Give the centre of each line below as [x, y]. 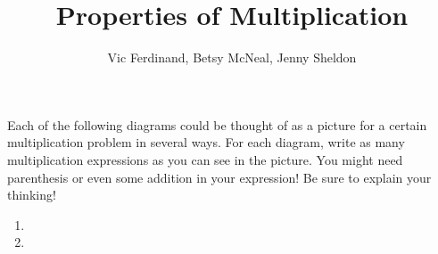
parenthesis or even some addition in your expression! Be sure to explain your [219, 177]
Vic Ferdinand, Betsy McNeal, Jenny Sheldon [232, 57]
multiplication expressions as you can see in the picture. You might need [205, 159]
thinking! [32, 195]
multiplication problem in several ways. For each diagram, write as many [206, 142]
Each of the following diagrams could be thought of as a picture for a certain [217, 124]
